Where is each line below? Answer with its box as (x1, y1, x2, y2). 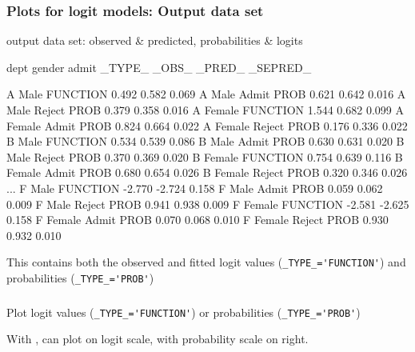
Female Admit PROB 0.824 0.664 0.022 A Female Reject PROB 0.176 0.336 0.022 (6, 117, 408, 134)
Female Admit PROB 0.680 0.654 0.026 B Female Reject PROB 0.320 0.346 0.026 (6, 164, 408, 181)
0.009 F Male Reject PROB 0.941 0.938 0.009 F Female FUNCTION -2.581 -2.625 (6, 195, 409, 212)
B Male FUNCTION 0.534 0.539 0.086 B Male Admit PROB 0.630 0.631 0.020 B (6, 133, 405, 150)
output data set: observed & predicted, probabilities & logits (6, 32, 303, 49)
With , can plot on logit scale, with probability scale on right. (6, 330, 309, 347)
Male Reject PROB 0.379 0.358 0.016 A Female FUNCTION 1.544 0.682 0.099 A (6, 102, 404, 118)
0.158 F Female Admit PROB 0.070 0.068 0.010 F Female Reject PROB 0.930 (6, 211, 389, 228)
